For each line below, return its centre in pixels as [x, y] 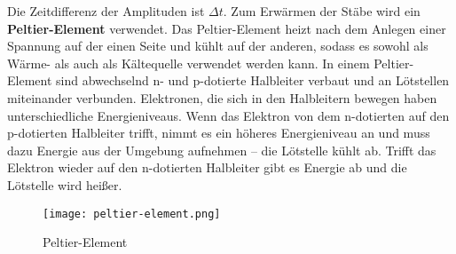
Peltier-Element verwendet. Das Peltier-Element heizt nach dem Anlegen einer [227, 28]
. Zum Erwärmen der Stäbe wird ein [322, 11]
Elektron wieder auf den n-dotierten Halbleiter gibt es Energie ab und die [207, 167]
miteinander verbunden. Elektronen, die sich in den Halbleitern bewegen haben [222, 97]
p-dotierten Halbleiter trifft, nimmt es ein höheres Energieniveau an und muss [219, 133]
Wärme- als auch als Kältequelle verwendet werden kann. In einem [189, 63]
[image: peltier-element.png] [132, 214]
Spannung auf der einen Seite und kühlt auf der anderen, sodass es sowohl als [218, 46]
